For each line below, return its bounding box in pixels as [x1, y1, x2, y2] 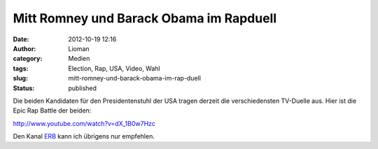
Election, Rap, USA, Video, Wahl [68, 64, 160, 73]
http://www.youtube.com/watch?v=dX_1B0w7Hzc [13, 119, 155, 127]
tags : [13, 64, 29, 73]
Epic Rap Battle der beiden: [13, 106, 92, 115]
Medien [68, 55, 90, 63]
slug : [13, 74, 28, 83]
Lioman [68, 44, 90, 52]
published [68, 84, 97, 92]
